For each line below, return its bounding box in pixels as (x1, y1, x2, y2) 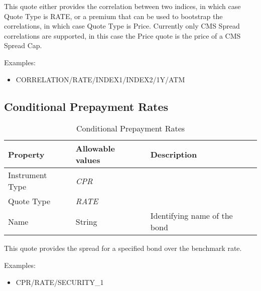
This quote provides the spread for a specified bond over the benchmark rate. (4, 243, 242, 253)
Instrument (8, 169, 47, 181)
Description (150, 148, 197, 160)
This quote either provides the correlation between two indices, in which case (4, 1, 241, 11)
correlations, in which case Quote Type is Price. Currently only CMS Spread (4, 21, 240, 31)
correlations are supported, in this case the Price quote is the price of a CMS (4, 30, 241, 41)
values (75, 154, 100, 166)
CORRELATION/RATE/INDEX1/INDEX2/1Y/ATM (16, 74, 185, 84)
